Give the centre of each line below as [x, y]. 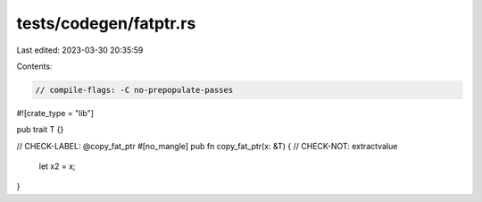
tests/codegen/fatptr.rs [106, 23]
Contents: [34, 66]
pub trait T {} [40, 130]
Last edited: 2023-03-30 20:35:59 [80, 50]
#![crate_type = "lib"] [55, 113]
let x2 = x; [57, 166]
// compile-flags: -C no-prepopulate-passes [134, 90]
